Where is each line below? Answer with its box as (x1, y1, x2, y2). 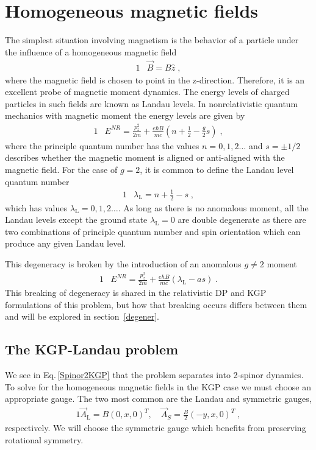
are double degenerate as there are (178, 213, 306, 226)
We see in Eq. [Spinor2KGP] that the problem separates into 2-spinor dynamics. (5, 368, 304, 381)
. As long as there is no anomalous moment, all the (118, 201, 309, 214)
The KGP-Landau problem (5, 340, 179, 359)
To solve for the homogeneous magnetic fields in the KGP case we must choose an (5, 380, 311, 393)
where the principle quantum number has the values (5, 139, 199, 152)
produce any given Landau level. (5, 237, 126, 250)
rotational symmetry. (5, 433, 84, 446)
